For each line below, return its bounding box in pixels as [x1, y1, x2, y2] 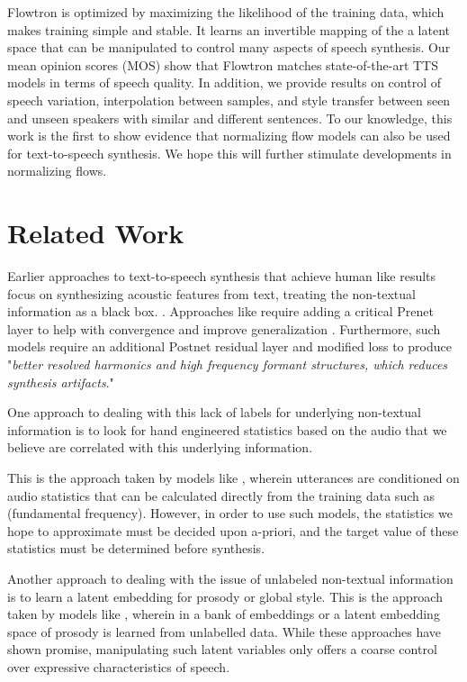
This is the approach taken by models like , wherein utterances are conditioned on [7, 468, 460, 486]
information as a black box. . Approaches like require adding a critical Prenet [7, 302, 434, 321]
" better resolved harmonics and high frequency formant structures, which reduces [7, 355, 448, 374]
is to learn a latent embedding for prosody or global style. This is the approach [7, 587, 443, 605]
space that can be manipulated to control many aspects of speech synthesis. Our [7, 38, 451, 57]
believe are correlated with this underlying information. [7, 438, 313, 457]
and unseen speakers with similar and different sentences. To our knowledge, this [7, 108, 453, 127]
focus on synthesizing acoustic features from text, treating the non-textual [7, 284, 416, 303]
